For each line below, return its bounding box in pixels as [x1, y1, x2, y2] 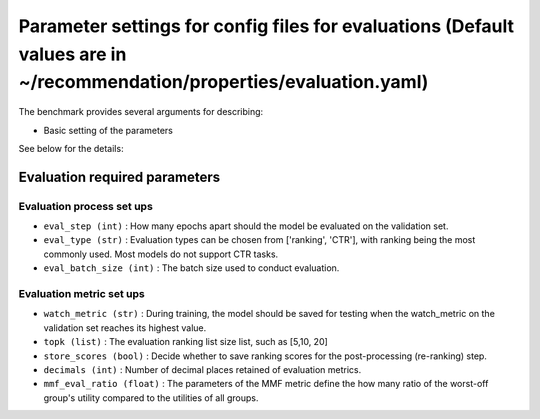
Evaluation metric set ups [18, 287, 145, 301]
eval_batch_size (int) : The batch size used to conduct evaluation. [43, 262, 340, 274]
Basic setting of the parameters [43, 124, 174, 136]
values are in [18, 43, 127, 65]
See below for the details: [18, 142, 124, 154]
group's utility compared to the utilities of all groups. [43, 391, 259, 404]
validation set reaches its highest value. [43, 321, 207, 334]
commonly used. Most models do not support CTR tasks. [43, 248, 279, 260]
